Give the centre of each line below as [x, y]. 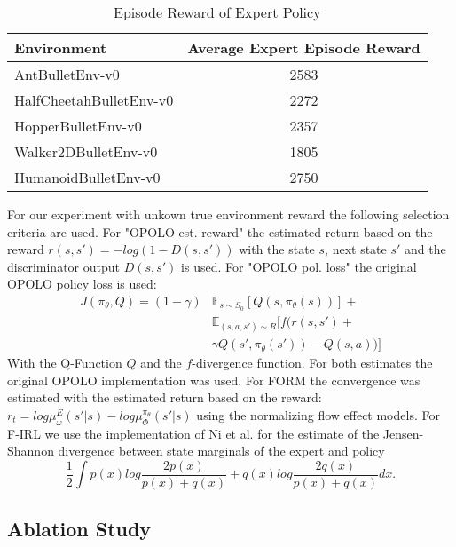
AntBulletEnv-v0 [67, 74]
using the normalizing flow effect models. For [318, 414]
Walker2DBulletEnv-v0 [86, 151]
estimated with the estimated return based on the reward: [165, 397]
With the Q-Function [65, 363]
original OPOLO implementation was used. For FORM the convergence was [214, 380]
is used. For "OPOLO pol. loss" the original [299, 266]
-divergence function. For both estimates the [312, 363]
